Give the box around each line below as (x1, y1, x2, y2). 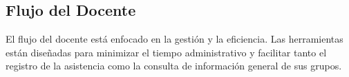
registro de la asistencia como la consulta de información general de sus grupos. (6, 58, 342, 73)
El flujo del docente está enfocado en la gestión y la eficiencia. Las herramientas (6, 32, 343, 46)
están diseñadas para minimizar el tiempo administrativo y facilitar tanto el (6, 45, 327, 59)
